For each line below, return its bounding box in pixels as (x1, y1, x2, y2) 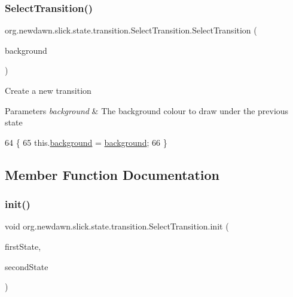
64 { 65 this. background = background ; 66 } (5, 136, 167, 148)
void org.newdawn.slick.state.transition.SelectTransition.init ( (5, 220, 229, 232)
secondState (5, 260, 48, 272)
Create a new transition (5, 84, 91, 96)
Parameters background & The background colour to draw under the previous (5, 104, 289, 117)
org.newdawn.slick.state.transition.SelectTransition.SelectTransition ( (5, 24, 257, 36)
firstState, (5, 240, 41, 252)
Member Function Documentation (5, 165, 220, 183)
